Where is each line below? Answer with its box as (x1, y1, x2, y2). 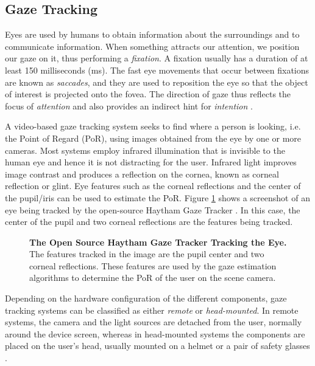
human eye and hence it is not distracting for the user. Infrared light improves (5, 156, 297, 168)
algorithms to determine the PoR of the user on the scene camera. (29, 271, 276, 284)
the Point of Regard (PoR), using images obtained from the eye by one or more (5, 131, 302, 144)
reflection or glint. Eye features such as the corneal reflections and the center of (5, 179, 301, 192)
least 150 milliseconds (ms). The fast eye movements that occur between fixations (5, 63, 310, 76)
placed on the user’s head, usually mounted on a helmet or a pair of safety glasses (5, 339, 310, 352)
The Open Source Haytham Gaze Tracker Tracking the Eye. (29, 235, 287, 248)
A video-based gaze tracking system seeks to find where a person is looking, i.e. (5, 120, 301, 133)
